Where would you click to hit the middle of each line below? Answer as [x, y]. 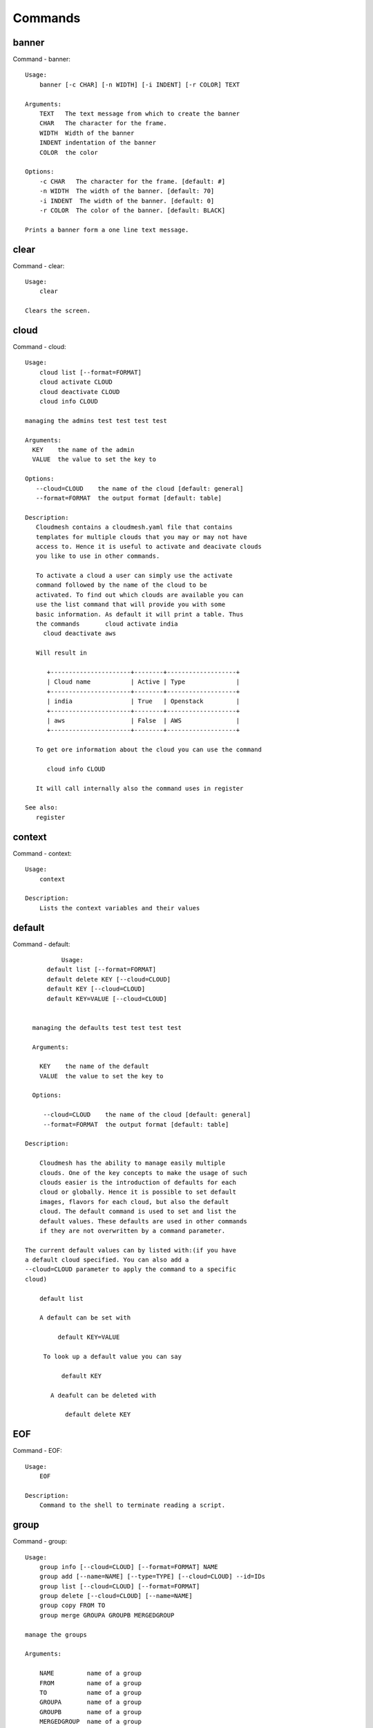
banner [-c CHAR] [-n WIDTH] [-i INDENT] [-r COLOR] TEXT [140, 84]
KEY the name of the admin [83, 450]
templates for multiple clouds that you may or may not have [142, 537]
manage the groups [56, 1634]
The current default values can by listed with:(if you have [131, 1250]
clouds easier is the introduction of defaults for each [137, 1182]
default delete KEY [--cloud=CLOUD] [109, 979]
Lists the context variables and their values [119, 908]
